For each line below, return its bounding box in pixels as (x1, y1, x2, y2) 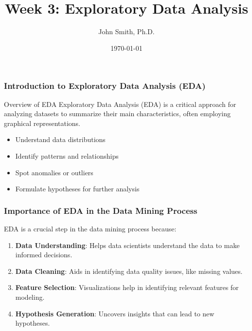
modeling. (15, 291, 45, 302)
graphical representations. (4, 118, 81, 128)
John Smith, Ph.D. (98, 26, 155, 37)
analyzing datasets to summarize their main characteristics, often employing (4, 108, 231, 119)
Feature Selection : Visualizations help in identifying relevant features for (15, 282, 239, 292)
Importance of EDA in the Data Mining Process (4, 204, 198, 216)
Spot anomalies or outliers (15, 167, 93, 177)
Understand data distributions (15, 134, 106, 145)
